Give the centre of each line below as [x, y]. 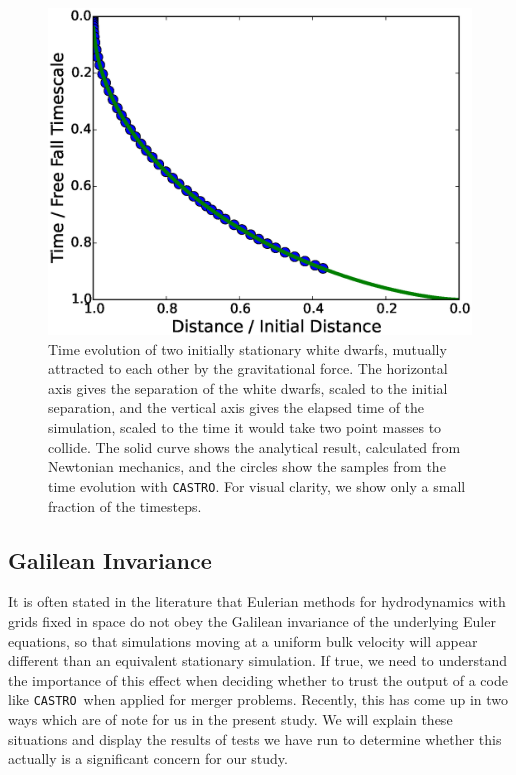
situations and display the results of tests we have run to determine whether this [255, 738]
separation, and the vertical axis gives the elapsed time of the [236, 407]
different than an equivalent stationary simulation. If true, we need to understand [257, 660]
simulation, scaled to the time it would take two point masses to [245, 427]
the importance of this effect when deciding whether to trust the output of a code [258, 679]
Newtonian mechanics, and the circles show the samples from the [247, 466]
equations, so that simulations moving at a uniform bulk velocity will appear [243, 640]
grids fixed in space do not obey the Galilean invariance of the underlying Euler [252, 620]
